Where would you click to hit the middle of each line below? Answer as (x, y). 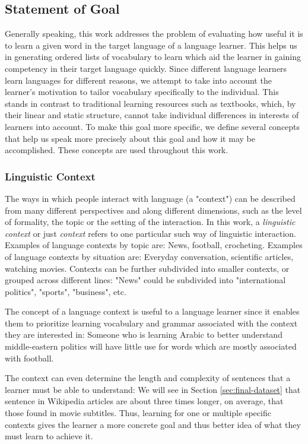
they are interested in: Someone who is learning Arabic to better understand (144, 334)
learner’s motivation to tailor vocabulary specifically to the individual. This (142, 92)
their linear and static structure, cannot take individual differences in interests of (152, 115)
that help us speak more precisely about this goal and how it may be (130, 138)
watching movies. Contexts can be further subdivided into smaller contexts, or (147, 268)
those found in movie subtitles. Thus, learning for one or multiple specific (138, 413)
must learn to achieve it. (49, 436)
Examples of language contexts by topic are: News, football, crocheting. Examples (154, 245)
